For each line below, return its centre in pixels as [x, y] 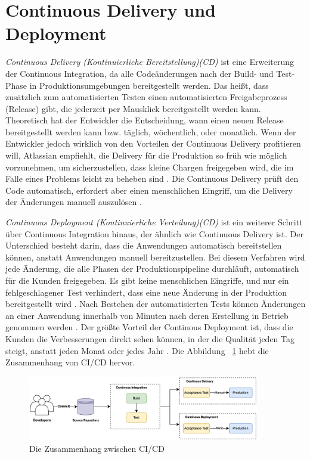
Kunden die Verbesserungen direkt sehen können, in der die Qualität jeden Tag [150, 338]
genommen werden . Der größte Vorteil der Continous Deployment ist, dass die [149, 327]
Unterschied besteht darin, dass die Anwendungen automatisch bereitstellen [144, 245]
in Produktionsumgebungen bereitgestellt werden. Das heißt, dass [149, 85]
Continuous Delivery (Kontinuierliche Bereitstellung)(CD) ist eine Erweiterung [150, 62]
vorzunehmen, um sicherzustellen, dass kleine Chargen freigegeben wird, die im [150, 167]
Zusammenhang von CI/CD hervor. [70, 362]
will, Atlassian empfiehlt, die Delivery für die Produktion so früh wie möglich [146, 155]
